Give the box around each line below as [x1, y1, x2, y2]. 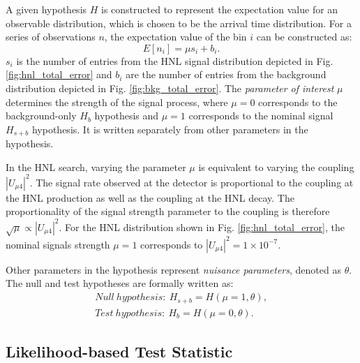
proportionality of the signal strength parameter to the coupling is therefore [6, 204, 330, 218]
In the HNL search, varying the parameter [6, 159, 186, 174]
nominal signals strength [6, 237, 110, 251]
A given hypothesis [6, 2, 87, 16]
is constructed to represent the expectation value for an [101, 2, 338, 16]
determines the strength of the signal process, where [6, 94, 228, 109]
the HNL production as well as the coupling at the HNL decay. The [6, 190, 294, 205]
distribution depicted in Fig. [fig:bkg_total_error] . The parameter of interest [6, 80, 334, 95]
